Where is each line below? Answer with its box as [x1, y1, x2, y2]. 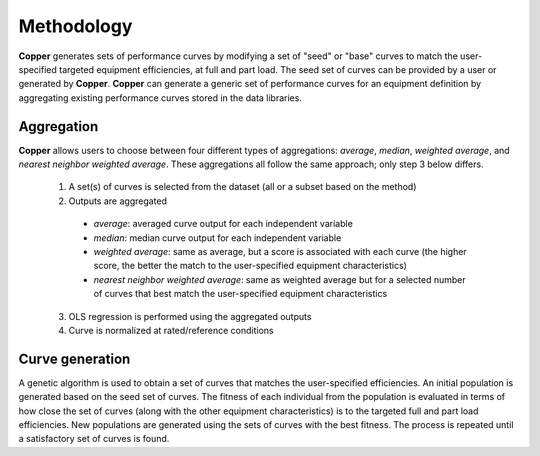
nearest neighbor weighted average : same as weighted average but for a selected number [93, 273, 466, 285]
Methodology [18, 15, 133, 37]
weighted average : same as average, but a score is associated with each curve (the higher [93, 245, 467, 257]
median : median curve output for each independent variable [93, 231, 342, 244]
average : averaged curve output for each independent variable [93, 218, 354, 230]
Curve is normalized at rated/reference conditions [68, 324, 274, 336]
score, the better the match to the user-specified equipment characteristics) [93, 260, 407, 272]
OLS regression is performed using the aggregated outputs [68, 310, 312, 322]
